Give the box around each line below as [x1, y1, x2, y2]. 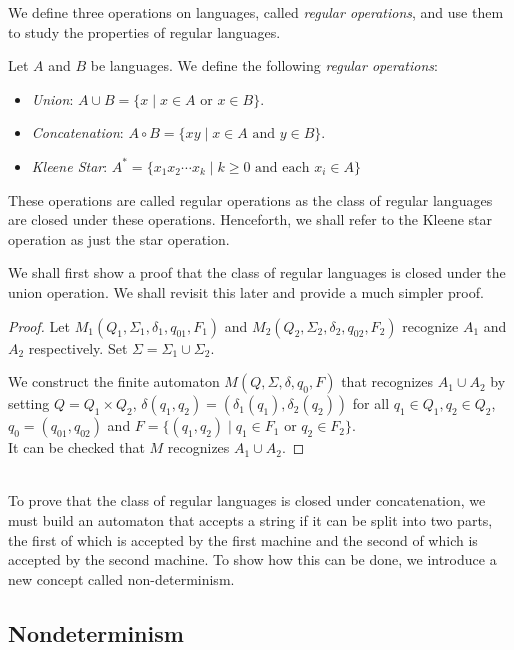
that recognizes [341, 371, 434, 392]
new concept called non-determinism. [8, 568, 235, 589]
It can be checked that [8, 437, 145, 458]
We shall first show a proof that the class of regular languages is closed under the [8, 262, 506, 283]
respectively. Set [28, 337, 128, 358]
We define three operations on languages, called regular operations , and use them [8, 2, 504, 22]
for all [352, 393, 390, 414]
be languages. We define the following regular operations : [90, 55, 438, 76]
